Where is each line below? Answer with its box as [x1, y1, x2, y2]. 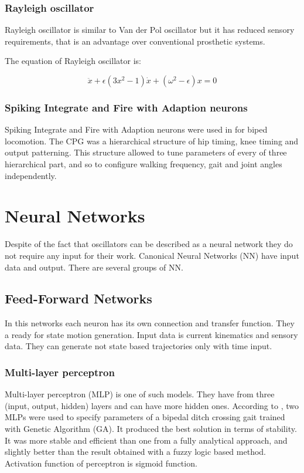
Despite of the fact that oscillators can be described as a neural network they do [5, 238, 293, 250]
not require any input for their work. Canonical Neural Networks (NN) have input [5, 249, 299, 261]
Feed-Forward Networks [5, 289, 152, 308]
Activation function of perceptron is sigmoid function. [5, 457, 197, 469]
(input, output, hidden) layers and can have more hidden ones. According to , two [5, 399, 299, 411]
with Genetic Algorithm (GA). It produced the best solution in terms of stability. [5, 423, 297, 435]
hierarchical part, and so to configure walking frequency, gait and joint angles [5, 158, 282, 170]
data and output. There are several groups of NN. [5, 261, 183, 273]
